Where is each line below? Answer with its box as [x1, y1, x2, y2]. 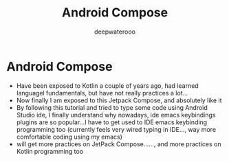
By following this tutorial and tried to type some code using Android [16, 103, 208, 111]
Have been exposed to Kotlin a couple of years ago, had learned [16, 81, 199, 90]
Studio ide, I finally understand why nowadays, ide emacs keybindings [16, 111, 216, 119]
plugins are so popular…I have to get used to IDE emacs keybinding [16, 118, 208, 126]
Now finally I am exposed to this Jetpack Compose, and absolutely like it [16, 96, 222, 104]
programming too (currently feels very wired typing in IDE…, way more [16, 125, 217, 133]
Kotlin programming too [16, 147, 84, 155]
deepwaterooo [94, 27, 135, 36]
